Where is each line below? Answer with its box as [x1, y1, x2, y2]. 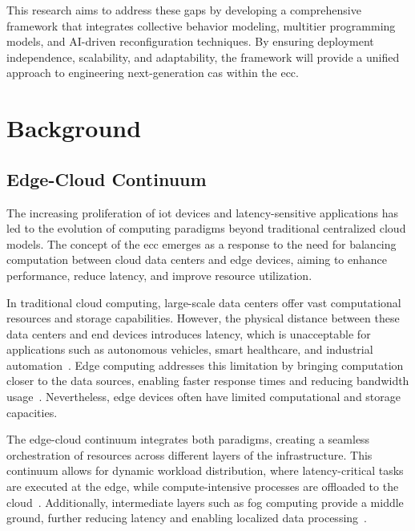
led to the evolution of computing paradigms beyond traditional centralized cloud [6, 220, 406, 237]
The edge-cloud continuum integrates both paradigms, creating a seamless [6, 431, 370, 448]
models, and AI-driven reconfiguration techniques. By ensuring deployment [6, 33, 374, 50]
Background [6, 111, 142, 144]
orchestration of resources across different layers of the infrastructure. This [6, 446, 373, 463]
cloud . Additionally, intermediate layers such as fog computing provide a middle [6, 493, 404, 510]
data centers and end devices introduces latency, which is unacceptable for [6, 325, 371, 342]
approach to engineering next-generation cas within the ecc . [6, 64, 299, 81]
